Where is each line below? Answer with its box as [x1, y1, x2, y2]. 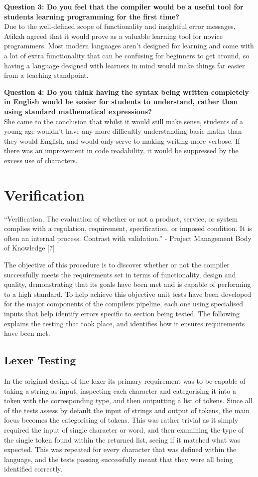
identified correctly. [4, 464, 63, 474]
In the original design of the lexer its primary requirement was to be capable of [4, 375, 246, 386]
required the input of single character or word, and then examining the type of [4, 424, 244, 435]
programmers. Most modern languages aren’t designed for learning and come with [4, 40, 254, 51]
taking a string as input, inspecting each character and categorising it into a [4, 385, 236, 396]
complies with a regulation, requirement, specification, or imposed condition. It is [4, 223, 252, 234]
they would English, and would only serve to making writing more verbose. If [4, 135, 240, 146]
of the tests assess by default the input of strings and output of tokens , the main [4, 405, 250, 415]
